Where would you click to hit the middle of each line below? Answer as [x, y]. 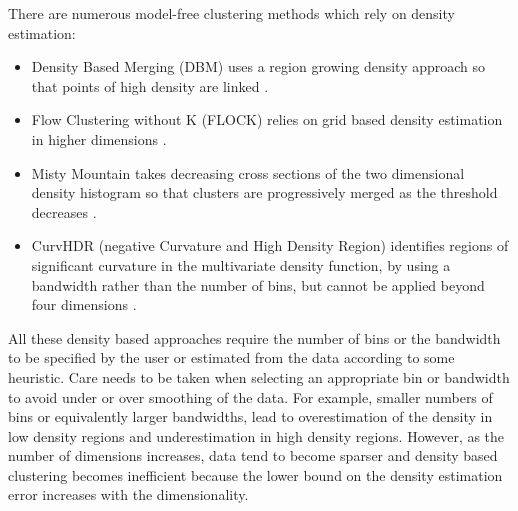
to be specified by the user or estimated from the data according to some [231, 357]
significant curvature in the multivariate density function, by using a [241, 264]
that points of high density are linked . [150, 85]
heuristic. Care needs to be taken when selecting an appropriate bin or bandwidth [259, 376]
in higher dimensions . [99, 138]
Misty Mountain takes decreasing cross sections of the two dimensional [248, 172]
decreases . [64, 211]
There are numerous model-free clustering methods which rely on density [231, 13]
